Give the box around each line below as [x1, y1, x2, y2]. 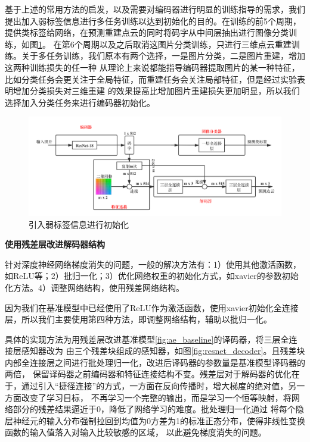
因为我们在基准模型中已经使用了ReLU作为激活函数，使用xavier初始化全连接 [5, 301, 299, 314]
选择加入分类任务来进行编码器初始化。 [5, 96, 155, 108]
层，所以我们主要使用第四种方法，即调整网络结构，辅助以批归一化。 [5, 313, 272, 325]
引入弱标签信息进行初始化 [29, 218, 129, 230]
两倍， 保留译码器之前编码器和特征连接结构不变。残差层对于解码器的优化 [5, 368, 292, 380]
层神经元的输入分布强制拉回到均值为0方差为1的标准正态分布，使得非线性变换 [5, 414, 305, 427]
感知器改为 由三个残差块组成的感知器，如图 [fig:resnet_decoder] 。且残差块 [21, 344, 305, 357]
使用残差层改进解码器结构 [5, 238, 105, 250]
